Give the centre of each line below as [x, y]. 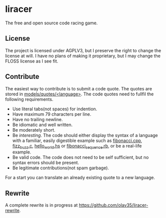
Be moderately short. [34, 130]
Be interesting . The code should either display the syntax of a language [85, 135]
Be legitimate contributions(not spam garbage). [60, 168]
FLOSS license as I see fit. [32, 61]
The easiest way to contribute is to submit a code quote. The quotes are [79, 88]
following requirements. [29, 99]
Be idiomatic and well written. [42, 125]
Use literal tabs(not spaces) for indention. [55, 109]
